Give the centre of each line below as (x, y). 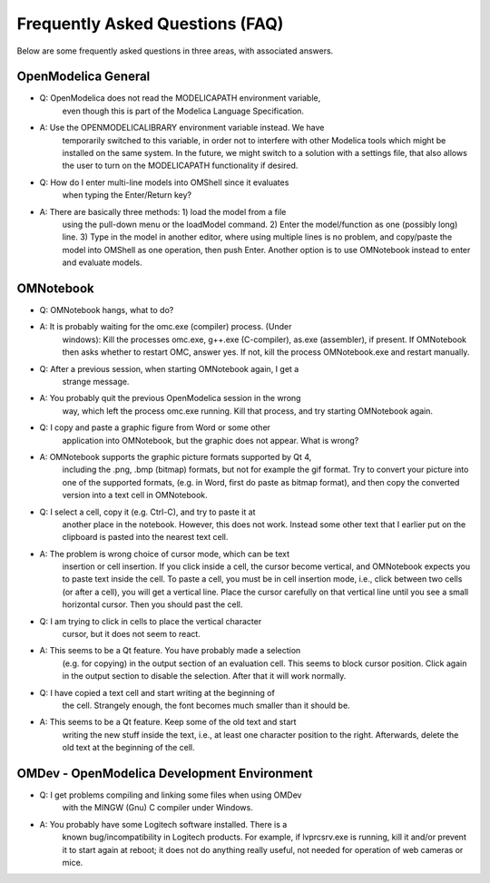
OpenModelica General (83, 77)
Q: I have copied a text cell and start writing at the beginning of (157, 692)
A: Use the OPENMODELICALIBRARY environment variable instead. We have (182, 128)
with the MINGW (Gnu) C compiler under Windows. (157, 808)
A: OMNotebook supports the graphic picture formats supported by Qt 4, (176, 456)
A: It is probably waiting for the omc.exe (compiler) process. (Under (166, 327)
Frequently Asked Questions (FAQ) (150, 24)
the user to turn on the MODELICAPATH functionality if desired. (180, 166)
